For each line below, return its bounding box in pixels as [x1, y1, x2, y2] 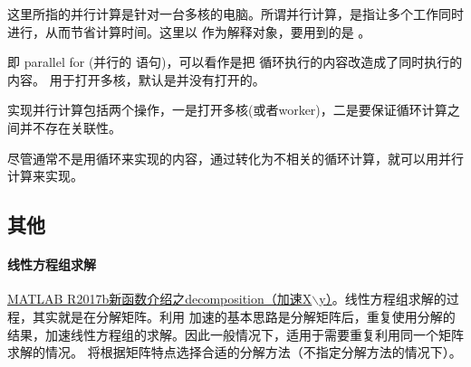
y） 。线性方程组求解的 [319, 289, 447, 308]
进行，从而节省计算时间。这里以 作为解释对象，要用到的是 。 [7, 22, 371, 41]
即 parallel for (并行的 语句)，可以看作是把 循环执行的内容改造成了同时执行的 [7, 52, 463, 71]
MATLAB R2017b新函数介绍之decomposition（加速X [7, 289, 312, 308]
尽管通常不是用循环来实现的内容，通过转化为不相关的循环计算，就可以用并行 [7, 148, 464, 167]
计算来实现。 [7, 166, 83, 185]
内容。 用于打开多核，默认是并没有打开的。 [7, 70, 265, 89]
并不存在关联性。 [19, 118, 121, 136]
